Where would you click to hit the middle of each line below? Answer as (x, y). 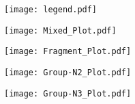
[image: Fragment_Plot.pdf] (68, 52)
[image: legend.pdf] (51, 10)
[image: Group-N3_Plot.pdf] (68, 93)
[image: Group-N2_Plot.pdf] (68, 72)
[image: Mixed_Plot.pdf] (60, 30)
